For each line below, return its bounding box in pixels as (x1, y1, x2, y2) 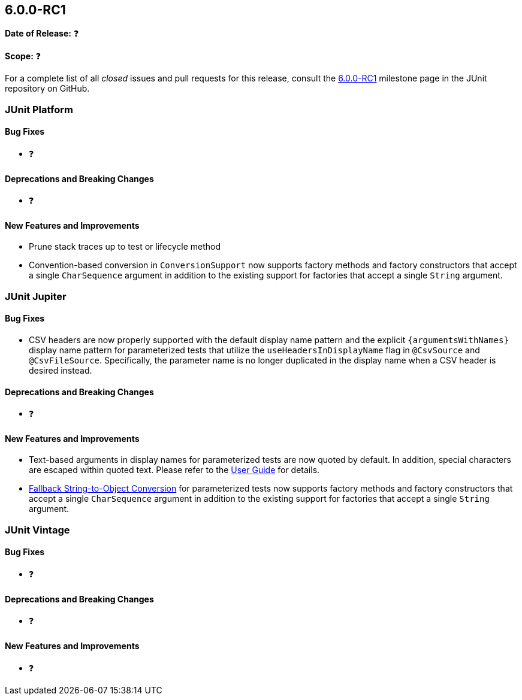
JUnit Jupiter (5, 290, 67, 302)
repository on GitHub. (5, 83, 90, 94)
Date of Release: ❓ (5, 28, 79, 39)
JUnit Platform (5, 103, 73, 116)
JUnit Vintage (5, 523, 70, 536)
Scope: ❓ (5, 51, 41, 62)
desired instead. (29, 365, 92, 376)
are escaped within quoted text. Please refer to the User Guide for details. (29, 465, 320, 475)
